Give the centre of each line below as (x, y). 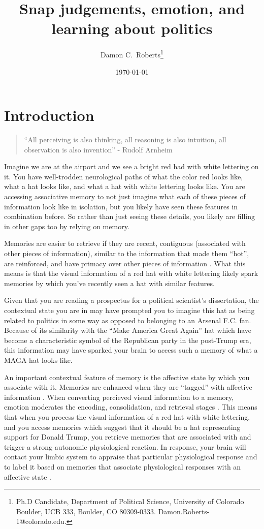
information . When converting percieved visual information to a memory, (119, 397)
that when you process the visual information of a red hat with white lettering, (127, 416)
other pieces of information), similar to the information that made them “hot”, (127, 253)
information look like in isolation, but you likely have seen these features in (121, 206)
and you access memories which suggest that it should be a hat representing (122, 427)
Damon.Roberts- (184, 511)
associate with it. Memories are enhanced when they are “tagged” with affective (128, 387)
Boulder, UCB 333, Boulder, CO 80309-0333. (86, 511)
